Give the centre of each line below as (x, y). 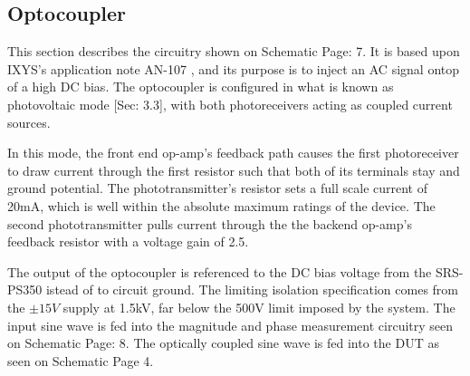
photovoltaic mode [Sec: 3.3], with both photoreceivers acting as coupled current (230, 104)
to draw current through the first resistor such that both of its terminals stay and (234, 170)
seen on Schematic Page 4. (81, 360)
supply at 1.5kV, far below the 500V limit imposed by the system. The (259, 307)
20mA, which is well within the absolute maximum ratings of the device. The (221, 205)
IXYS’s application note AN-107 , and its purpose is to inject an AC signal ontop (233, 68)
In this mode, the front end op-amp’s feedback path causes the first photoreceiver (233, 153)
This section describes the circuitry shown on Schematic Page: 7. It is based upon (234, 51)
